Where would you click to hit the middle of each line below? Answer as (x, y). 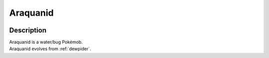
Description (28, 30)
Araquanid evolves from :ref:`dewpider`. (50, 49)
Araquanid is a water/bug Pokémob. (46, 42)
